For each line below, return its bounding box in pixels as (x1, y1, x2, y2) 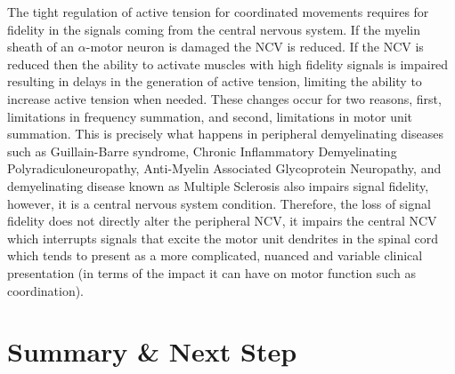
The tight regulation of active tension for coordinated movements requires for (7, 3, 429, 20)
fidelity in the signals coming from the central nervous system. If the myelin (7, 20, 421, 38)
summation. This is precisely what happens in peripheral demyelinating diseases (7, 124, 443, 143)
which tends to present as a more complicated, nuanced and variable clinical (7, 246, 423, 265)
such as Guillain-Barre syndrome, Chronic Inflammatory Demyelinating (7, 141, 397, 160)
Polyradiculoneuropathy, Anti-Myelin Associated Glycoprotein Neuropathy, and (7, 159, 442, 178)
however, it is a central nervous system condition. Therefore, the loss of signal (7, 194, 431, 212)
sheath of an (7, 37, 75, 56)
